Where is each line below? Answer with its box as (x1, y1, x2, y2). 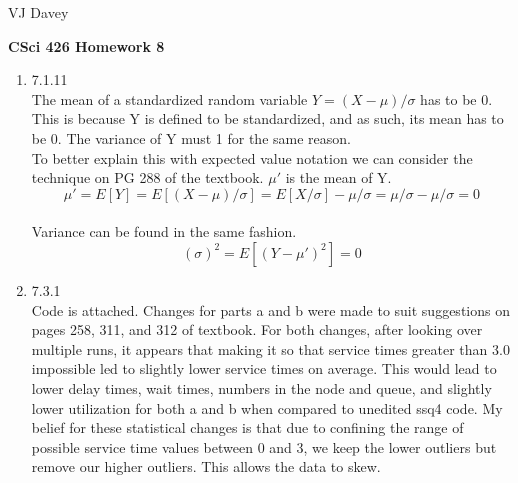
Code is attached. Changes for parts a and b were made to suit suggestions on (31, 299, 510, 320)
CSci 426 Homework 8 (8, 35, 165, 56)
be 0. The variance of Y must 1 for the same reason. (31, 127, 351, 148)
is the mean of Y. (285, 167, 392, 188)
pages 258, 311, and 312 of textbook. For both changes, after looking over (31, 319, 483, 340)
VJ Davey (8, 2, 69, 22)
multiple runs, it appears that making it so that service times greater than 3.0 (31, 338, 510, 359)
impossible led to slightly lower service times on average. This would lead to (31, 358, 497, 379)
